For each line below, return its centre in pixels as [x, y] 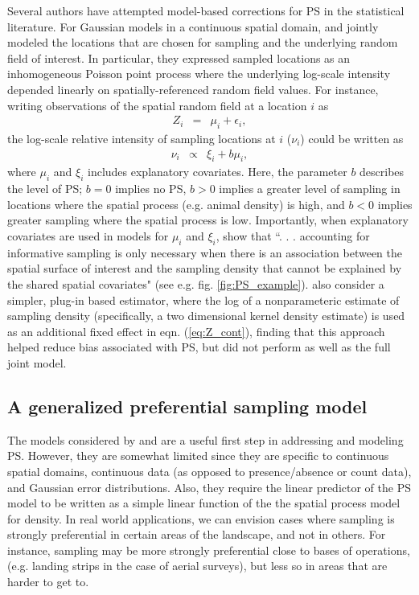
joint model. [37, 362]
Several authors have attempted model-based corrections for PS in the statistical [206, 10]
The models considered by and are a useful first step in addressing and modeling [205, 439]
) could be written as [352, 138]
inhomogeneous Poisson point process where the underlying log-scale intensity [199, 74]
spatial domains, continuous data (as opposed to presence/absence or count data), [209, 471]
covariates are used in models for [88, 235]
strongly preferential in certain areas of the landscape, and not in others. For [197, 534]
